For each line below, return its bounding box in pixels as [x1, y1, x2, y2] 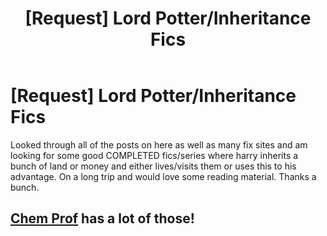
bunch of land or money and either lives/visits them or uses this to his [10, 160, 297, 172]
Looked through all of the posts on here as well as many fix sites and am [10, 138, 308, 151]
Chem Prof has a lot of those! [10, 210, 195, 227]
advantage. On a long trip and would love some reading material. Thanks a [10, 170, 317, 182]
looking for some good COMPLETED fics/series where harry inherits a [10, 149, 299, 161]
